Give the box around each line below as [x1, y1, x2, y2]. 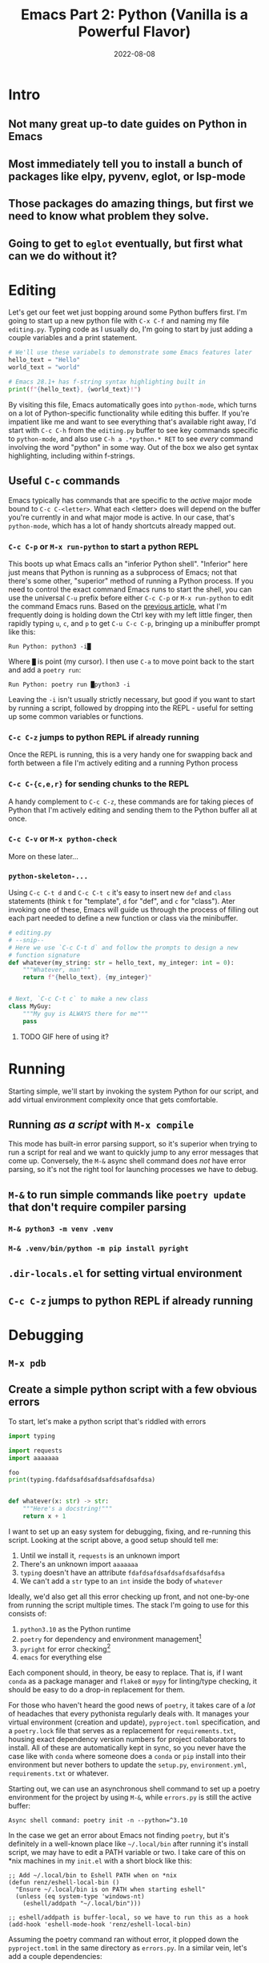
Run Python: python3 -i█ [8, 642, 91, 650]
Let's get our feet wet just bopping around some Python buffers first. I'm [8, 307, 247, 317]
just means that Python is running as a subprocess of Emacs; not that [8, 567, 238, 577]
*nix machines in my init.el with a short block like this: [8, 1856, 192, 1866]
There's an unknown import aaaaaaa [19, 1559, 139, 1568]
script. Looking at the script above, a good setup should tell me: [8, 1535, 219, 1544]
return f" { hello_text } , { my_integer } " [22, 973, 152, 981]
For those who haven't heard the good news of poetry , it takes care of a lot [8, 1700, 256, 1710]
